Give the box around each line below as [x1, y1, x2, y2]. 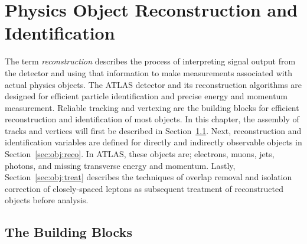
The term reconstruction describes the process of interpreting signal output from [5, 55, 296, 67]
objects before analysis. [5, 194, 89, 206]
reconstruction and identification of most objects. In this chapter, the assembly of [5, 113, 299, 125]
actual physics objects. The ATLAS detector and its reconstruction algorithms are [5, 78, 302, 90]
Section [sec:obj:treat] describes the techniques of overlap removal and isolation [5, 171, 292, 183]
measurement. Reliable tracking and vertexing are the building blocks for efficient [5, 101, 299, 113]
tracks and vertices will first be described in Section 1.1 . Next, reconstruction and [5, 124, 302, 136]
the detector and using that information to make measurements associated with [5, 66, 292, 79]
